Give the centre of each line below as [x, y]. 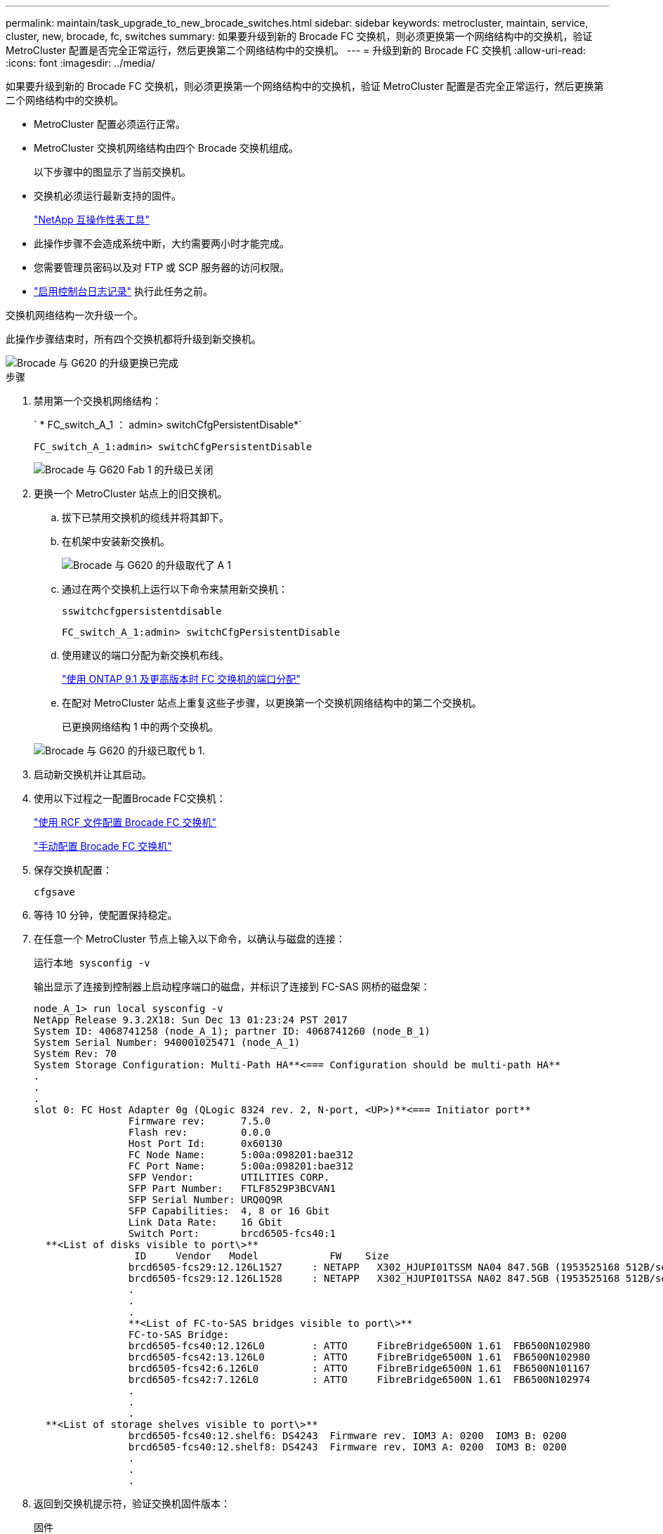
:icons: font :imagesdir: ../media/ [80, 63]
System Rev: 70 [76, 1054]
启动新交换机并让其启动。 [93, 774]
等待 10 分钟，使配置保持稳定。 [106, 915]
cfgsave [55, 892]
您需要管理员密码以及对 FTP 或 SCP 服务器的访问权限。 [162, 267]
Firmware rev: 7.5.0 [199, 1121]
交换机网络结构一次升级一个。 [74, 315]
